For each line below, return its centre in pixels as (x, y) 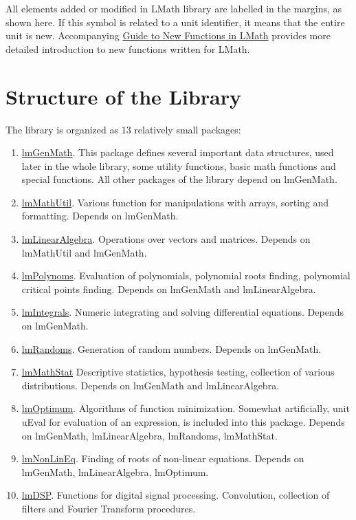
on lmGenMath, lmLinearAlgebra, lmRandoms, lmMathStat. (149, 435)
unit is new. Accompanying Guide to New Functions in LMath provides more (168, 35)
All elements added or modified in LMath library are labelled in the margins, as (174, 8)
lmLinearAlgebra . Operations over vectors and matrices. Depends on (166, 239)
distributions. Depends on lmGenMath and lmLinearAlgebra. (151, 385)
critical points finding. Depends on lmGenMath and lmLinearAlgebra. (169, 289)
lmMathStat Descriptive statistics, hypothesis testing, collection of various (178, 372)
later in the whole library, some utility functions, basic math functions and (179, 165)
